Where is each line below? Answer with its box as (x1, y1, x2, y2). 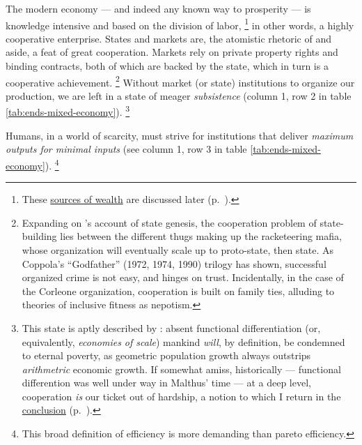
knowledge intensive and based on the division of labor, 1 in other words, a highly (6, 15, 354, 32)
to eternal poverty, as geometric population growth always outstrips (22, 348, 311, 363)
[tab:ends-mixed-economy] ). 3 (6, 103, 130, 119)
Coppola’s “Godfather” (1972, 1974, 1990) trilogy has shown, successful (22, 256, 326, 271)
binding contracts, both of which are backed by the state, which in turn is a (6, 59, 329, 73)
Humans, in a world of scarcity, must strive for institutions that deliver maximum (6, 128, 354, 142)
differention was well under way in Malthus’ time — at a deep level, (22, 375, 311, 390)
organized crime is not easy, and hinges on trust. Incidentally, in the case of (22, 270, 344, 285)
